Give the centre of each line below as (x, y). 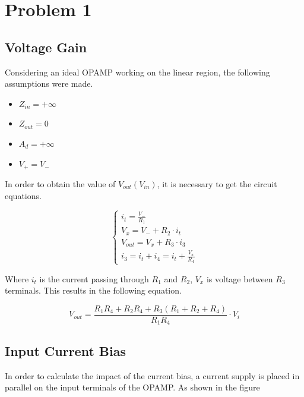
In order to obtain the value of (60, 184)
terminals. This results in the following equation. (93, 290)
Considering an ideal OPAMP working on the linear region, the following (137, 72)
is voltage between (240, 278)
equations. (23, 195)
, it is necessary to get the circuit (217, 184)
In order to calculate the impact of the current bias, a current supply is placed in (152, 375)
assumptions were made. (49, 84)
